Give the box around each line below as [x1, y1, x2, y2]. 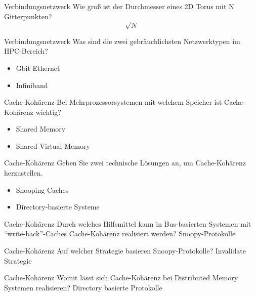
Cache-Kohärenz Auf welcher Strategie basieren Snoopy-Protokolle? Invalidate [4, 245, 246, 256]
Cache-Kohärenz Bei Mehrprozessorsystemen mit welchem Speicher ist [4, 97, 222, 107]
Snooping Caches [16, 184, 69, 195]
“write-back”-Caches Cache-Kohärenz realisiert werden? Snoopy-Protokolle [4, 228, 236, 239]
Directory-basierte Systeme [16, 201, 100, 212]
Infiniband [16, 79, 48, 90]
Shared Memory [16, 123, 66, 134]
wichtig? [35, 106, 61, 117]
